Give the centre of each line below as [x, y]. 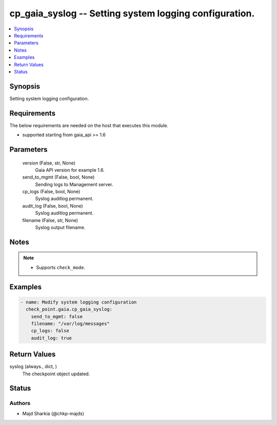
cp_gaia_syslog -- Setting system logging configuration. [132, 13]
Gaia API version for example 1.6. [70, 170]
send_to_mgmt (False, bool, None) [58, 177]
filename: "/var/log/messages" [70, 323]
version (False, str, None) [49, 163]
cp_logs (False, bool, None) [51, 192]
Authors [20, 403]
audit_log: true [51, 338]
